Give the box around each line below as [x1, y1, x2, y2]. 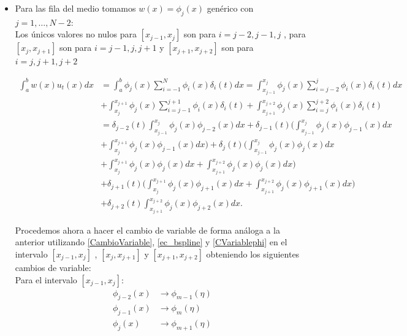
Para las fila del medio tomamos [15, 2, 136, 14]
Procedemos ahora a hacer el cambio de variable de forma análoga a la [15, 223, 280, 236]
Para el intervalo [15, 273, 77, 286]
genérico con [207, 2, 254, 14]
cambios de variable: [15, 261, 91, 273]
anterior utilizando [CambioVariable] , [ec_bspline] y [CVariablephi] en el [15, 235, 287, 248]
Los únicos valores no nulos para [15, 28, 137, 40]
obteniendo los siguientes [206, 247, 300, 260]
